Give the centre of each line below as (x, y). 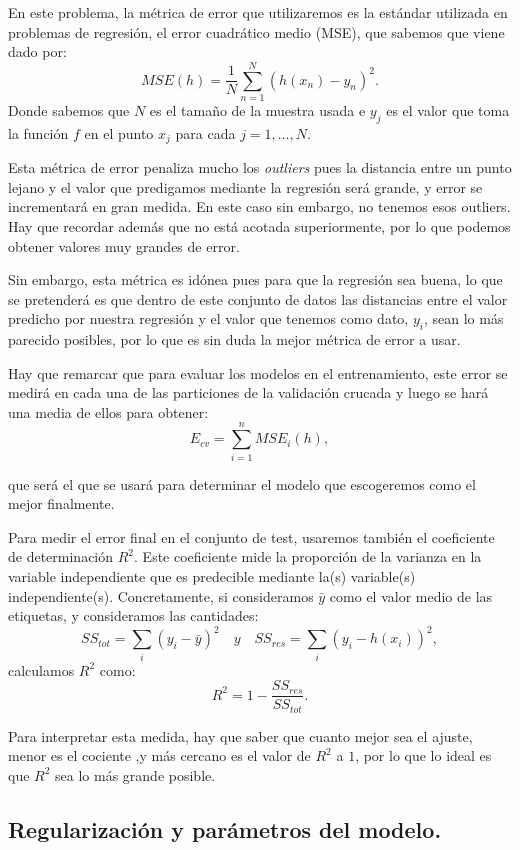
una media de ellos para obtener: (108, 411)
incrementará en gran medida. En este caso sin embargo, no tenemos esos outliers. (259, 206)
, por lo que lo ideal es (423, 755)
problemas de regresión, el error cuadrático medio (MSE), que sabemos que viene (256, 31)
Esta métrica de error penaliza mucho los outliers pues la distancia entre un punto (260, 167)
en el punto (119, 132)
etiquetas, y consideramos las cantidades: (133, 615)
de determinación (61, 556)
